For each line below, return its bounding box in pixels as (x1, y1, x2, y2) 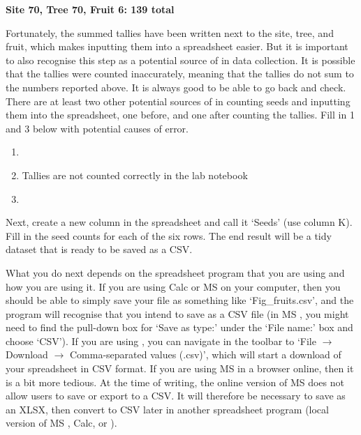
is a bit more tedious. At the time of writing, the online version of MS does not (6, 374, 344, 389)
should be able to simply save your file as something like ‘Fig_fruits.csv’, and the (6, 293, 354, 307)
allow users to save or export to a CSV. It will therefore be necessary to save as (6, 388, 346, 403)
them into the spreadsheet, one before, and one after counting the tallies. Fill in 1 (6, 107, 355, 122)
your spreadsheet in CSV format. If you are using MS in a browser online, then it (6, 361, 354, 376)
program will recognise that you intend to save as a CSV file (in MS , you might (6, 306, 349, 321)
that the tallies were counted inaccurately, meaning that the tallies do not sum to (6, 66, 354, 81)
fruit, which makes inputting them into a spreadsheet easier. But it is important (6, 39, 348, 54)
